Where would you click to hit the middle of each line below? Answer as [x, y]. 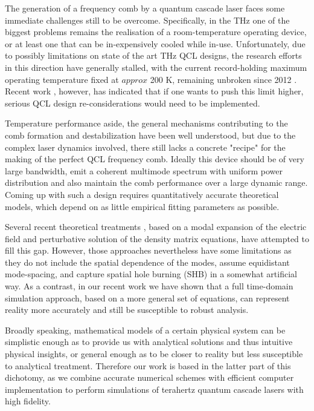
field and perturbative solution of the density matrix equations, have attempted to [157, 238]
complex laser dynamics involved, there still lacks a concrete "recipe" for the [145, 147]
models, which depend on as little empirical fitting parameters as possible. [142, 206]
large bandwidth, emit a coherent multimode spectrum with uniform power [144, 170]
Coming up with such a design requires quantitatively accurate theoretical [142, 194]
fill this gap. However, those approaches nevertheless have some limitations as [148, 250]
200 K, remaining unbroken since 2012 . [223, 79]
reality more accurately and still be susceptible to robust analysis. [127, 310]
